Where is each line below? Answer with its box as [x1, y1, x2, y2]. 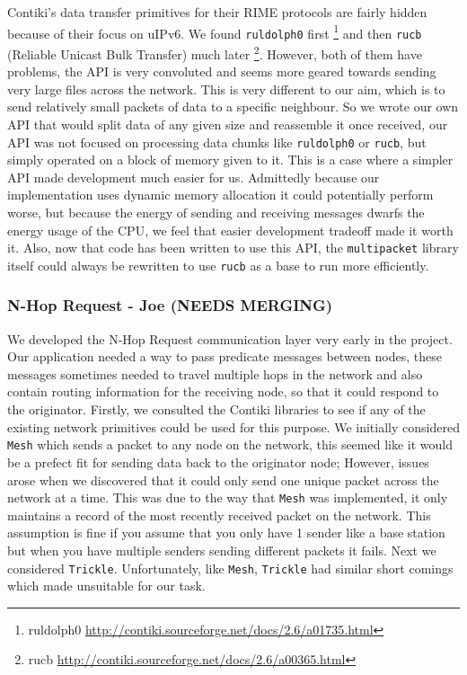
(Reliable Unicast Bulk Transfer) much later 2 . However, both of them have [7, 41, 422, 63]
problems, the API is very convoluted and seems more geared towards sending [7, 62, 436, 81]
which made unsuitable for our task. [7, 576, 206, 595]
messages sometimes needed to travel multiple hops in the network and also [7, 364, 423, 383]
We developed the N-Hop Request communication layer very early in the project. [7, 329, 453, 348]
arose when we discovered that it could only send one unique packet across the [7, 470, 439, 489]
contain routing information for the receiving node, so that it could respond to [7, 382, 439, 401]
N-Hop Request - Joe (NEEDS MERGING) [7, 294, 333, 316]
